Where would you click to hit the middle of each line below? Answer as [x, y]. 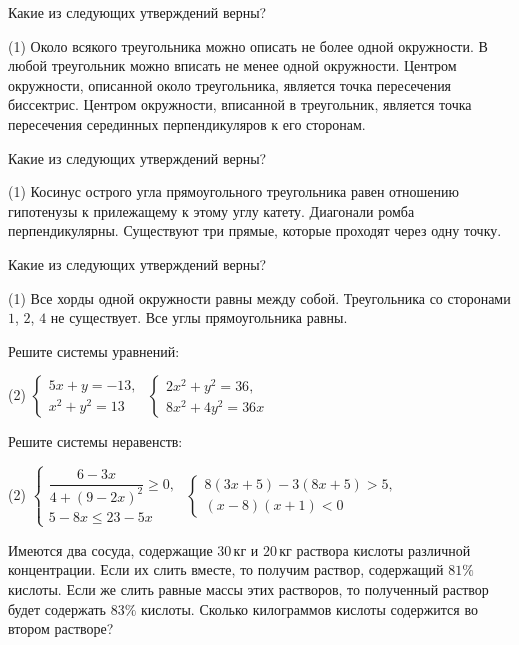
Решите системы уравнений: [94, 350]
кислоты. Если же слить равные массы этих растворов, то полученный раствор [248, 589]
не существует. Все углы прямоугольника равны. [199, 317]
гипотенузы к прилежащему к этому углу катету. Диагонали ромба [211, 210]
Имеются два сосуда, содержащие [110, 549]
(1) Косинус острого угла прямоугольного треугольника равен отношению [233, 191]
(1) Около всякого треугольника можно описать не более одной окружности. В [248, 45]
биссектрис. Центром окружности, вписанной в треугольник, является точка [240, 104]
